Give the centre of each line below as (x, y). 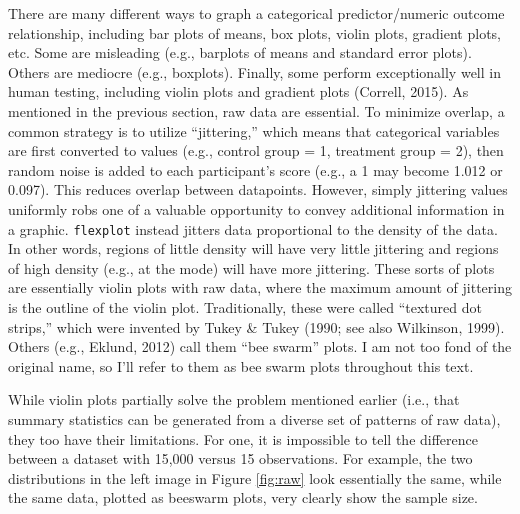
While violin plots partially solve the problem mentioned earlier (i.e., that (234, 399)
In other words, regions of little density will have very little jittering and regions (253, 248)
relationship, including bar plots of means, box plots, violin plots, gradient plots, (254, 32)
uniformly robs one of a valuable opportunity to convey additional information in (256, 208)
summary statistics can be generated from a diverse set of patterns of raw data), (254, 418)
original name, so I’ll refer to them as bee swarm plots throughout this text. (241, 365)
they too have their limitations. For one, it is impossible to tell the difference (243, 438)
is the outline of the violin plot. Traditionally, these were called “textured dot (245, 306)
